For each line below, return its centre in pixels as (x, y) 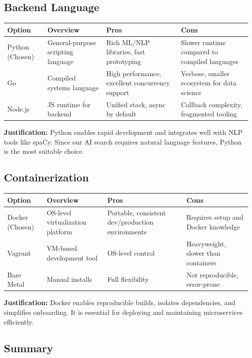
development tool (72, 258)
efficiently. (19, 321)
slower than (203, 253)
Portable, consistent (137, 212)
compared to (199, 52)
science (191, 92)
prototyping (124, 61)
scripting (60, 52)
